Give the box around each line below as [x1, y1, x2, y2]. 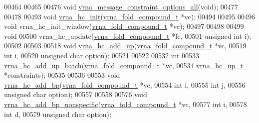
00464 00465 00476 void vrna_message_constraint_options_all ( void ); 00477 [4, 1, 238, 11]
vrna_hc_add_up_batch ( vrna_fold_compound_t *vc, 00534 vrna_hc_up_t [4, 60, 244, 70]
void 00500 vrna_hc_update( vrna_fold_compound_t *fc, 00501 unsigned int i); [4, 30, 251, 41]
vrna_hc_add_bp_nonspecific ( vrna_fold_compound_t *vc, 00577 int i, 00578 [4, 99, 247, 109]
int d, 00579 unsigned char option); [4, 109, 111, 119]
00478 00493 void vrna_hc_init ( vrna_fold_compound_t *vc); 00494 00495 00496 [4, 11, 256, 21]
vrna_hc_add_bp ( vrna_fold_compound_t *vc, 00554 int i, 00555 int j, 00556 [4, 79, 246, 90]
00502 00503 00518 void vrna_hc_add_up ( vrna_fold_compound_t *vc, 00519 [4, 40, 247, 51]
